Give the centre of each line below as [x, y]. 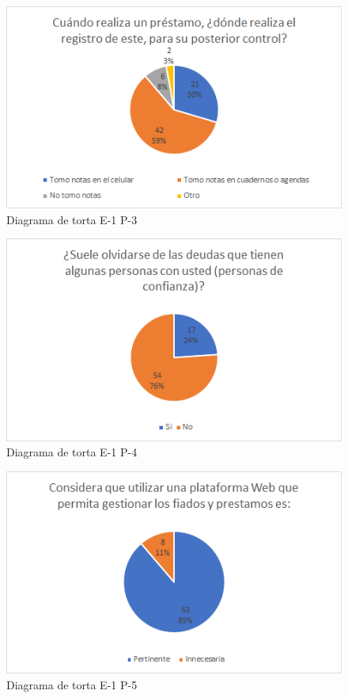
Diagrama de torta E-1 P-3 [72, 219]
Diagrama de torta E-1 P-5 [72, 684]
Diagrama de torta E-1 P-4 [72, 452]
